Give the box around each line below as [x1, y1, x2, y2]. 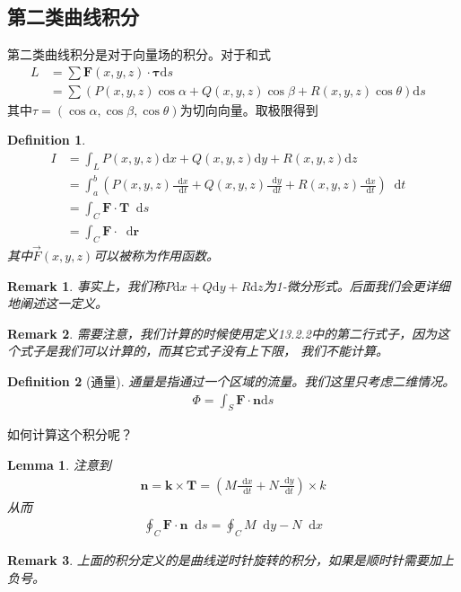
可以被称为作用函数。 [93, 246, 220, 265]
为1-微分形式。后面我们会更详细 [263, 276, 450, 295]
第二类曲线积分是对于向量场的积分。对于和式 [7, 45, 271, 64]
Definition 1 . [7, 130, 86, 149]
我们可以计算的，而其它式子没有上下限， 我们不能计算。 [57, 341, 389, 360]
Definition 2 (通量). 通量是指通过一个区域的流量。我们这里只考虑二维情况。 [7, 372, 456, 391]
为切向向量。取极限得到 [179, 100, 318, 119]
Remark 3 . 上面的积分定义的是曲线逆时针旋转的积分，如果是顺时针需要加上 [7, 551, 454, 570]
